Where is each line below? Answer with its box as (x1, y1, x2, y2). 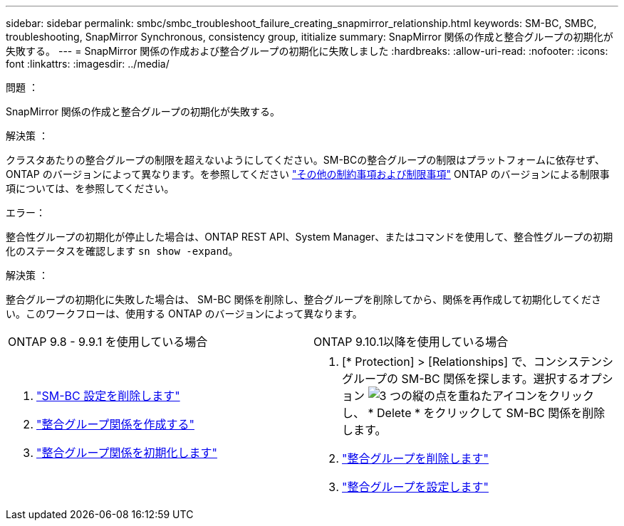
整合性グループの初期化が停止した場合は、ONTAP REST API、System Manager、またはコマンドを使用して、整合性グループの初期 (6, 231, 613, 243)
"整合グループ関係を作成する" (36, 417, 194, 431)
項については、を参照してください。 (6, 182, 175, 194)
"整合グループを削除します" (342, 451, 489, 465)
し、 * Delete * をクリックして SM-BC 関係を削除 (342, 406, 605, 420)
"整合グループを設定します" (342, 480, 489, 494)
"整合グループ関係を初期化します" (36, 446, 217, 460)
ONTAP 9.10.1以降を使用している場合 (313, 335, 509, 349)
